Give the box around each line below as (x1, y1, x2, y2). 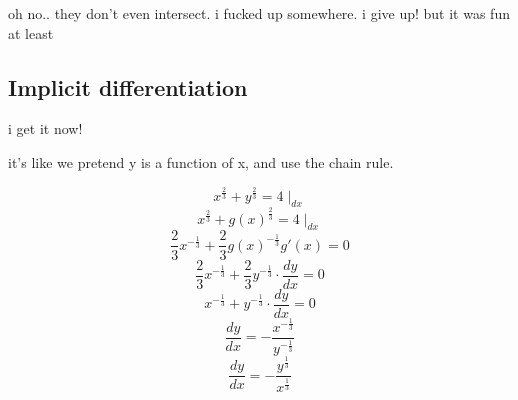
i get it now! (8, 118, 83, 139)
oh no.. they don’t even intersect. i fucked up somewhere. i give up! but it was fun (8, 3, 510, 23)
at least (8, 22, 54, 43)
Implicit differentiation (8, 71, 248, 102)
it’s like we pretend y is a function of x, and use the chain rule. (8, 151, 394, 172)
